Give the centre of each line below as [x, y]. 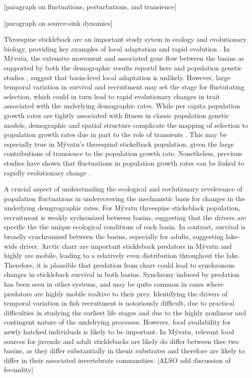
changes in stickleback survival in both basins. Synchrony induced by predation [122, 274]
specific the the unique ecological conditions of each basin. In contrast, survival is [125, 227]
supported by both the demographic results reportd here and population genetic [123, 67]
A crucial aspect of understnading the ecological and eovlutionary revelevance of [123, 189]
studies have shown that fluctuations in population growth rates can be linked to [124, 163]
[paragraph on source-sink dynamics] [58, 23]
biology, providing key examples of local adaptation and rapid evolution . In [117, 48]
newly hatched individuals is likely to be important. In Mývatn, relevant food [119, 331]
